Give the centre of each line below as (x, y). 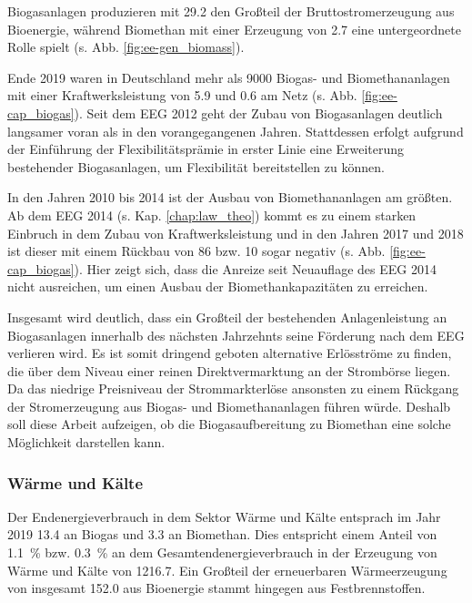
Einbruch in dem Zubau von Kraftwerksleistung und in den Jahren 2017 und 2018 (236, 233)
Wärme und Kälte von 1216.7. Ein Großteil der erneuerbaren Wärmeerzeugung (227, 570)
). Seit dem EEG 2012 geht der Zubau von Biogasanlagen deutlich (258, 112)
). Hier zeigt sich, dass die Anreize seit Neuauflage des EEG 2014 (255, 268)
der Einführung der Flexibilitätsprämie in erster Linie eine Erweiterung (206, 149)
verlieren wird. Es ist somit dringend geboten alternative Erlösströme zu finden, (230, 353)
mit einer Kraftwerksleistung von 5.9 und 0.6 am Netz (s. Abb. (182, 95)
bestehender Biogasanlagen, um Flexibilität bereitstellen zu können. (196, 166)
